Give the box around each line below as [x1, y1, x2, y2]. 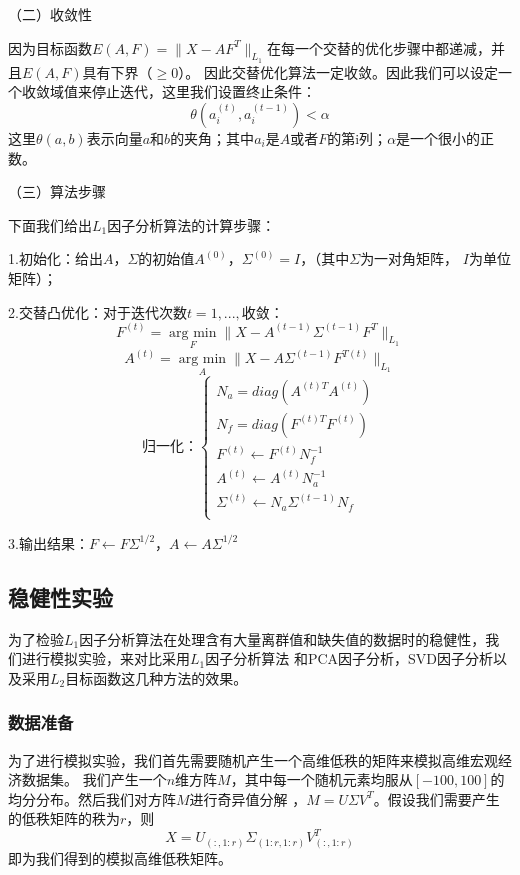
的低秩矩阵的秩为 [8, 808, 120, 829]
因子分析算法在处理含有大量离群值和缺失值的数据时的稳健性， [79, 628, 486, 649]
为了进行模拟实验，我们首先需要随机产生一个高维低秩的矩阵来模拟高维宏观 [8, 749, 498, 770]
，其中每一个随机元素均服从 [230, 769, 413, 790]
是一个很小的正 [396, 127, 495, 148]
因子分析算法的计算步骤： [107, 214, 276, 235]
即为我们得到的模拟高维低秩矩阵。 [8, 848, 232, 869]
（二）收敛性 [8, 4, 92, 24]
